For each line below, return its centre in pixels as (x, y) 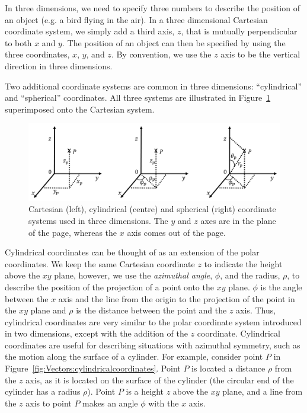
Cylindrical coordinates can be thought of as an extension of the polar (132, 252)
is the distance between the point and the (151, 310)
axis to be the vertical (260, 54)
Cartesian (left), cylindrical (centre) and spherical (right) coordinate (152, 209)
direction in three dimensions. (59, 65)
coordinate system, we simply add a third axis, (90, 31)
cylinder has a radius (43, 391)
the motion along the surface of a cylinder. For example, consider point (134, 356)
